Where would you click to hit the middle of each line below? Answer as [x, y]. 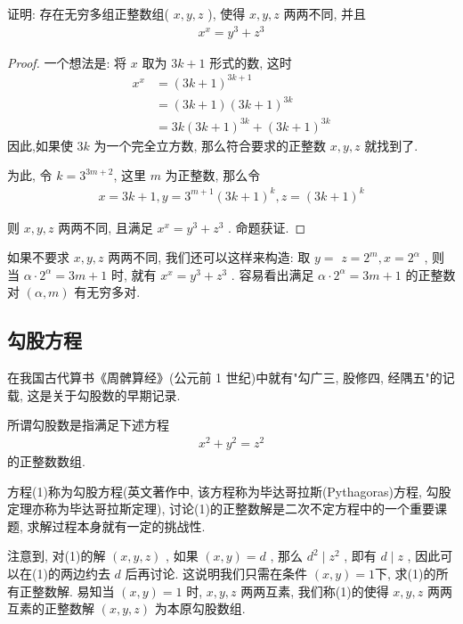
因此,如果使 [40, 145]
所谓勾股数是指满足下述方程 [88, 425]
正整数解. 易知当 [67, 591]
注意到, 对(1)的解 [57, 556]
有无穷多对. [107, 292]
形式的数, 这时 [251, 62]
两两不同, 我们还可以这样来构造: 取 [209, 257]
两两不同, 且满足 [106, 227]
